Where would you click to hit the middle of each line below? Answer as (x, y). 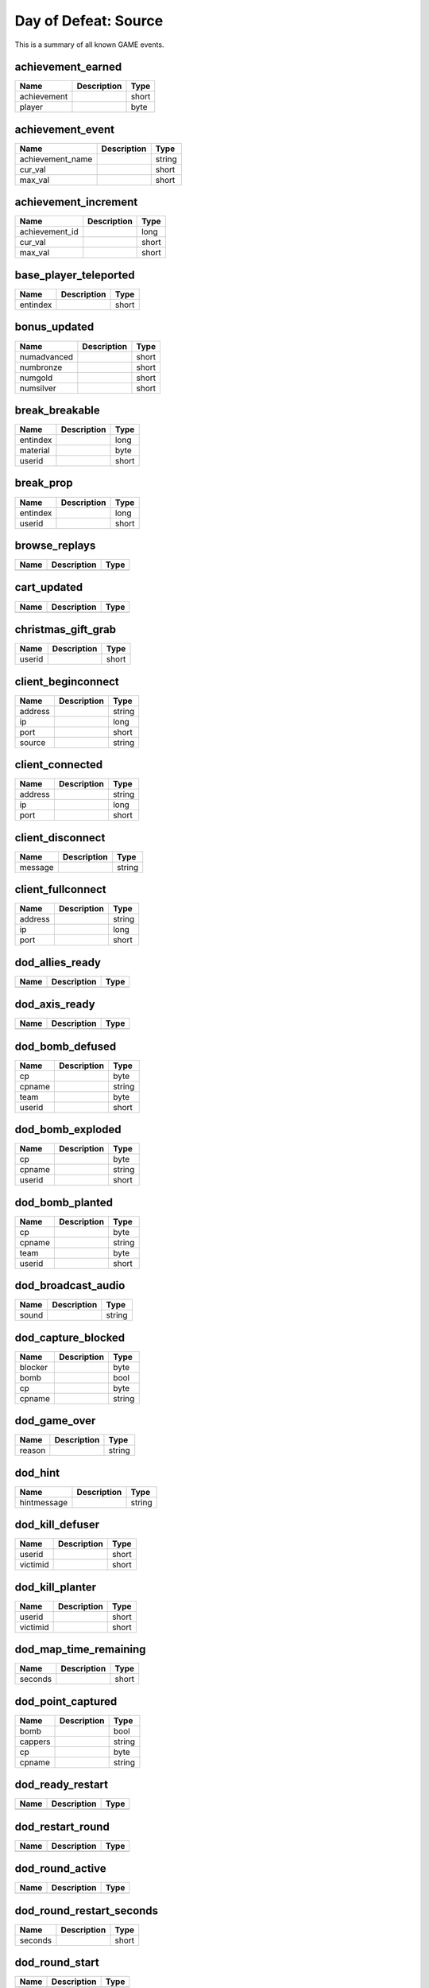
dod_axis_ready (55, 1005)
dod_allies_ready (58, 962)
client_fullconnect (60, 889)
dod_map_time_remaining (80, 1650)
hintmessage (44, 1502)
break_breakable (58, 410)
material (35, 451)
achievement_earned (68, 67)
